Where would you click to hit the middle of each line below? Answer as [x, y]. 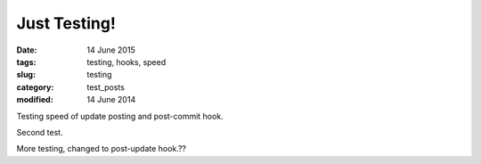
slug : [26, 75]
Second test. [40, 132]
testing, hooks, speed [126, 61]
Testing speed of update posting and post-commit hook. [120, 116]
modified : [35, 100]
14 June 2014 [111, 100]
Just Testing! [66, 23]
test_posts [106, 87]
